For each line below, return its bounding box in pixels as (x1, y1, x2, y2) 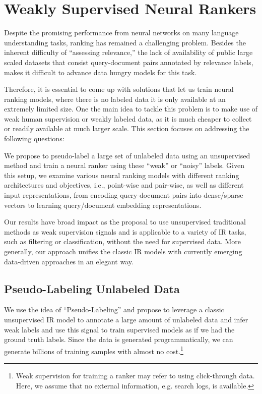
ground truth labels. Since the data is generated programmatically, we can (4, 334, 233, 345)
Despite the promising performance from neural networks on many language (4, 27, 239, 38)
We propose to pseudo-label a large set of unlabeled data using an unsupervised (4, 150, 250, 160)
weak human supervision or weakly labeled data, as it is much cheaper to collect (4, 113, 252, 124)
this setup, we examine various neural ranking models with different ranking (4, 170, 239, 180)
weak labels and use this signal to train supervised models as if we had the (4, 324, 235, 334)
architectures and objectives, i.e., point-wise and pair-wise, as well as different (4, 180, 244, 190)
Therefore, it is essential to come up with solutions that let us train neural (4, 84, 234, 94)
